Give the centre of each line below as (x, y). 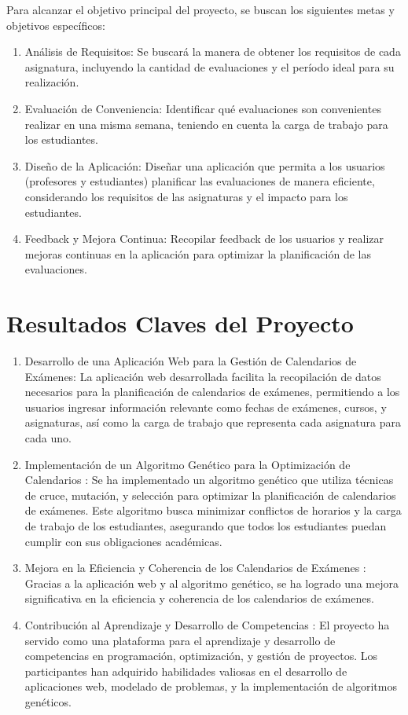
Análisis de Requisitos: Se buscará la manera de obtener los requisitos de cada (213, 51)
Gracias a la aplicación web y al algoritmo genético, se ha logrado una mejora (212, 583)
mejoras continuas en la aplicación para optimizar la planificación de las (198, 253)
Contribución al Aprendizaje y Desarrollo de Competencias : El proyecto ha (207, 624)
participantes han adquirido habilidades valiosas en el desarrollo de (186, 671)
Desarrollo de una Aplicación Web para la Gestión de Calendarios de (191, 361)
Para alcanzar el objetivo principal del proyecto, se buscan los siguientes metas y (200, 9)
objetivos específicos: (56, 25)
